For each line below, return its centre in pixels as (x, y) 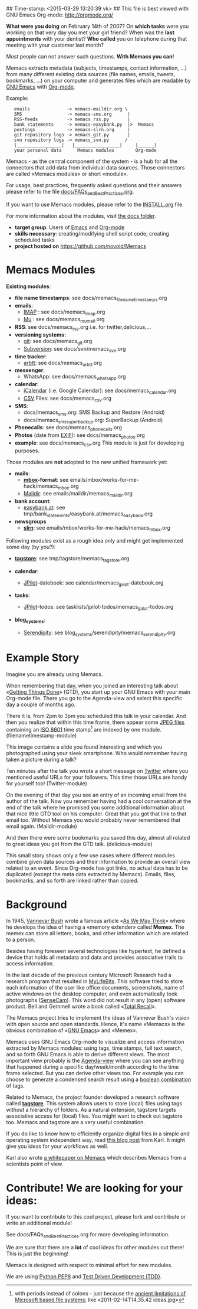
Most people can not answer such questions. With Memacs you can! (90, 56)
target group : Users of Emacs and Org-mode (70, 227)
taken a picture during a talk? (41, 760)
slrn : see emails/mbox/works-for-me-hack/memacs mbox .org (97, 528)
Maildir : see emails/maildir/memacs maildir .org (78, 494)
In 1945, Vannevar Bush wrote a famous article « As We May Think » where (96, 921)
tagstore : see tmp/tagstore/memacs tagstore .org (72, 559)
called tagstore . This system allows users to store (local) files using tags (94, 1104)
